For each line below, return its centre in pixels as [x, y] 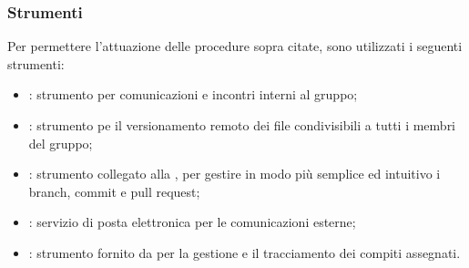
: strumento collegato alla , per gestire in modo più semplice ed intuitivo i [234, 174]
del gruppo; [61, 143]
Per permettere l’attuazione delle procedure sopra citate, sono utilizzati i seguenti [235, 46]
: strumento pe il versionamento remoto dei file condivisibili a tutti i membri [242, 125]
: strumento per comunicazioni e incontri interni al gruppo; [193, 94]
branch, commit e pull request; [114, 191]
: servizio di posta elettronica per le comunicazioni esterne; [192, 222]
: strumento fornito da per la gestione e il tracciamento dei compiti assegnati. [245, 252]
